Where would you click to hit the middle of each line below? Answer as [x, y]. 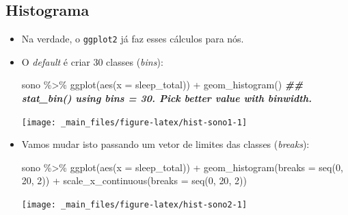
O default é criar [56, 61]
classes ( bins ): [135, 61]
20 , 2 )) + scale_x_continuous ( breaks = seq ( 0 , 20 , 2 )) [134, 180]
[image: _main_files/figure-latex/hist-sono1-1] [134, 122]
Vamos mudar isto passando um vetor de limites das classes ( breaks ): [165, 144]
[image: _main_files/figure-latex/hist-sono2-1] [134, 205]
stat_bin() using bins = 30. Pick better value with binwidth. [166, 98]
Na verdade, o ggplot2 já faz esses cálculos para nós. [133, 39]
